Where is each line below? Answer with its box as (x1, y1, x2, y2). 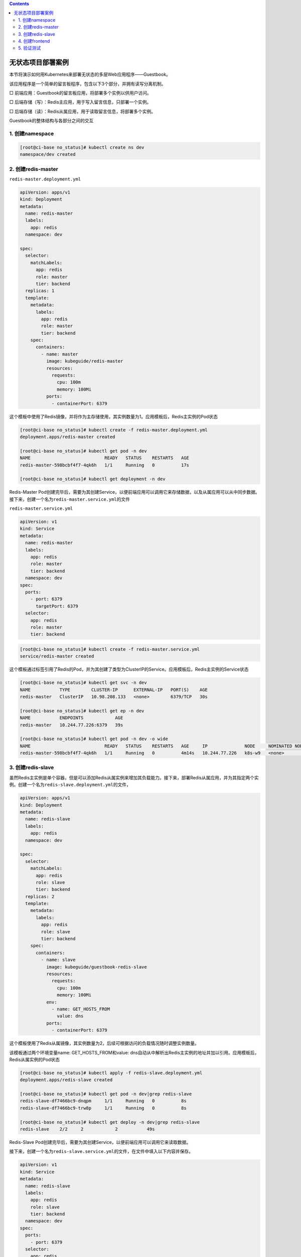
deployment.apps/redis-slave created (20, 1077, 113, 1083)
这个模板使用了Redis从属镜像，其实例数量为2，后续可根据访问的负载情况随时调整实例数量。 (9, 1040, 199, 1046)
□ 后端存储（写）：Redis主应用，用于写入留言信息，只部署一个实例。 (9, 99, 152, 105)
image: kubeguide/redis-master (46, 358, 123, 364)
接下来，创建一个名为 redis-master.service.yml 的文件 (9, 496, 130, 502)
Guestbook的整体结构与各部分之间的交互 (9, 118, 94, 124)
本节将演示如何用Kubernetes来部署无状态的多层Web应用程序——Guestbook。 (9, 71, 171, 77)
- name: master (41, 351, 79, 357)
